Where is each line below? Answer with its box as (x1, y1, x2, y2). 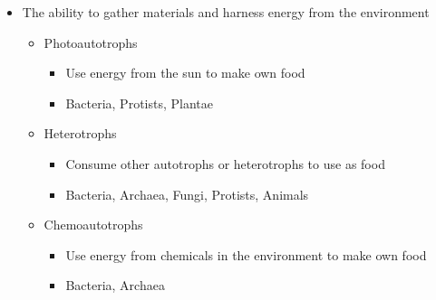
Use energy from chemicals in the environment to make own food (65, 245, 427, 264)
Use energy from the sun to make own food (65, 63, 305, 82)
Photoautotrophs (44, 33, 138, 52)
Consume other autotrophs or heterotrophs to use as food (65, 154, 385, 173)
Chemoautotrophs (44, 215, 143, 234)
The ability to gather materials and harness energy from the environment (22, 3, 430, 21)
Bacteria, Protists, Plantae (65, 93, 213, 112)
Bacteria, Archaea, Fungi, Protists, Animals (65, 184, 309, 203)
